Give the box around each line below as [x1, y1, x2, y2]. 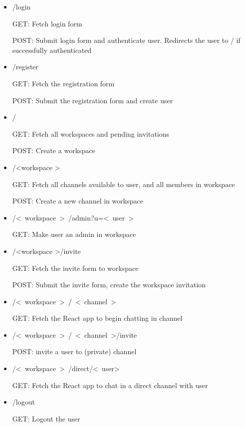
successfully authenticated [12, 44, 92, 55]
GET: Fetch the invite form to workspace [12, 262, 139, 273]
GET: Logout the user [12, 413, 80, 424]
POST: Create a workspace [12, 145, 95, 156]
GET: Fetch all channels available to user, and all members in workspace [12, 179, 235, 189]
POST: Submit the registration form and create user [12, 95, 173, 105]
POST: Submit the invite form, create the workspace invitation [12, 279, 206, 290]
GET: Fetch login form [12, 18, 82, 28]
